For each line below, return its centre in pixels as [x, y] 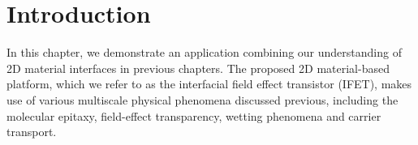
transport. [32, 132]
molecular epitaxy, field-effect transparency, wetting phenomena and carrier [194, 115]
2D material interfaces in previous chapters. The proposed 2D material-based [198, 68]
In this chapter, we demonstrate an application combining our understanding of [204, 52]
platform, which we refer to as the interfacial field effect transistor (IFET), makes [209, 84]
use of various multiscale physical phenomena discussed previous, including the [203, 99]
